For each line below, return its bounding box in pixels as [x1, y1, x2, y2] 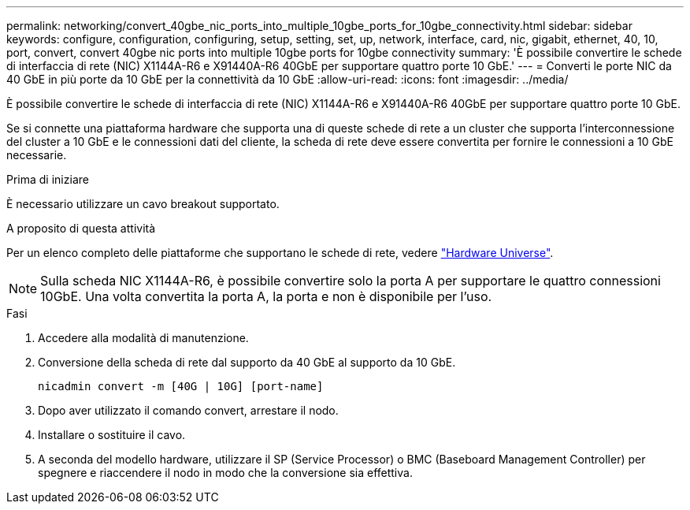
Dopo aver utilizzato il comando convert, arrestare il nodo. [38, 404, 339, 417]
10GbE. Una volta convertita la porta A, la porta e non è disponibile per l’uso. [40, 289, 492, 304]
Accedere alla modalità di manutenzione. [38, 331, 249, 344]
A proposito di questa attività [6, 221, 156, 235]
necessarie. [6, 148, 67, 162]
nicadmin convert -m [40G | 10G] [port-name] [38, 380, 324, 393]
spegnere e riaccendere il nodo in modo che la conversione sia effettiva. [38, 466, 413, 479]
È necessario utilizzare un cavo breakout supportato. [6, 197, 280, 210]
